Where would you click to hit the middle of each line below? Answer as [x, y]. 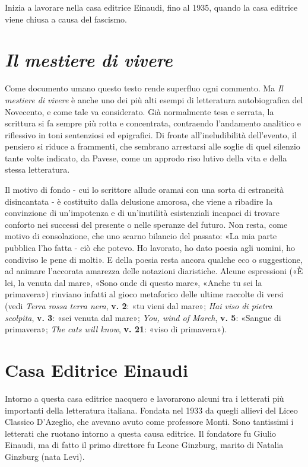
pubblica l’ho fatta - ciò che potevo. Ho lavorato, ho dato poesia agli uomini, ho [150, 248]
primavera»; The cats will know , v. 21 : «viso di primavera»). [116, 329]
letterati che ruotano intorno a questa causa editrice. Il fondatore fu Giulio [141, 433]
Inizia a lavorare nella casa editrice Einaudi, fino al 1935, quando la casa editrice [151, 7]
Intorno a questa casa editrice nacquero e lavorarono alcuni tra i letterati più [145, 398]
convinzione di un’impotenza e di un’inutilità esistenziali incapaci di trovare [142, 213]
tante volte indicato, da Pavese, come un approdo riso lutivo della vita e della [146, 158]
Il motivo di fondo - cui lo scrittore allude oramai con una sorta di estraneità [145, 190]
